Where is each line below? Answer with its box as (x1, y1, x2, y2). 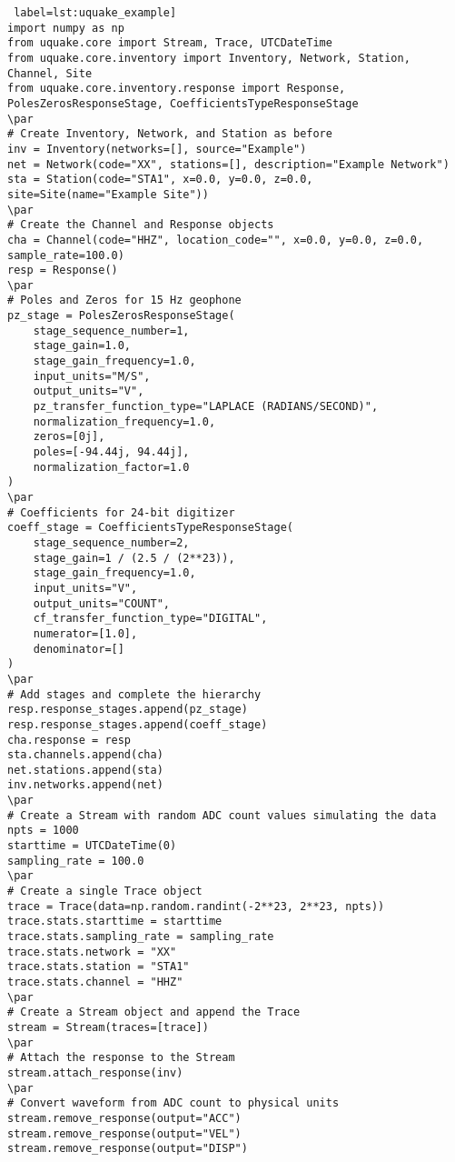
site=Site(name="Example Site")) (7, 187, 209, 201)
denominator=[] (33, 642, 124, 656)
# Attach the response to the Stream (7, 1051, 235, 1065)
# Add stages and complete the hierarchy (7, 687, 262, 701)
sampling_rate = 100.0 (7, 854, 144, 867)
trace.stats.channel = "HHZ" (7, 976, 183, 988)
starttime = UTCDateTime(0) (7, 839, 177, 853)
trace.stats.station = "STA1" (7, 960, 190, 974)
